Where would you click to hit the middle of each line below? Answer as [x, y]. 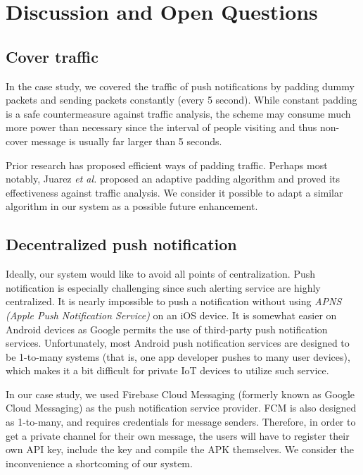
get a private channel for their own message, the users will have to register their [178, 435]
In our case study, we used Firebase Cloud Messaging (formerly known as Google [180, 394]
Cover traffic [52, 56]
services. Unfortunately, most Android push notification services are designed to [178, 343]
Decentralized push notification [121, 244]
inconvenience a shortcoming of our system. [99, 463]
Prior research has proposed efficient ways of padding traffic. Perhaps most [167, 165]
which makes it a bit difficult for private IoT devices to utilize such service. [167, 370]
